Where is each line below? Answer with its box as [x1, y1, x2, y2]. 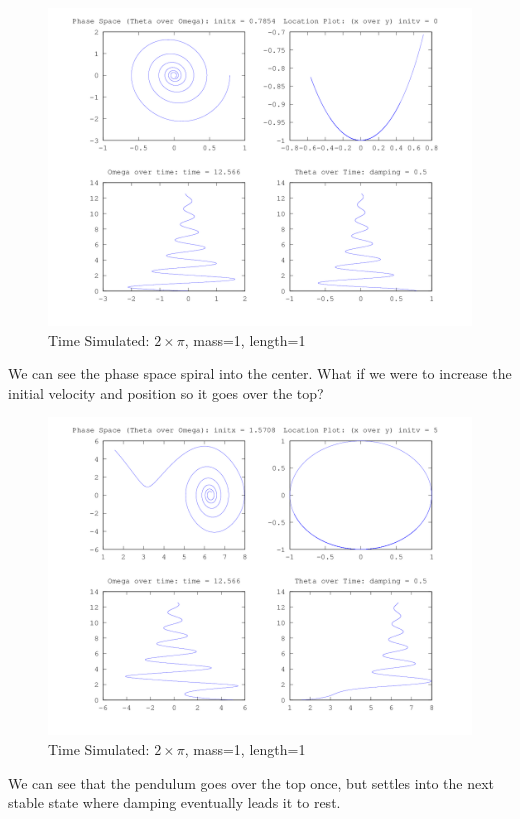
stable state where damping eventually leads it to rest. [8, 792, 341, 813]
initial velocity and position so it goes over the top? [8, 382, 324, 403]
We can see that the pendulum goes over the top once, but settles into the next [8, 772, 495, 793]
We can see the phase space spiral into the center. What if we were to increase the [8, 363, 512, 384]
